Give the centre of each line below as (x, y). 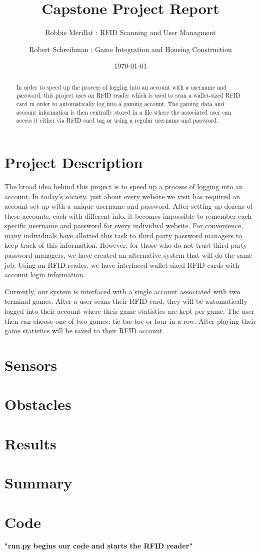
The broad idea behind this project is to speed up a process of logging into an (124, 186)
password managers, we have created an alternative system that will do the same (128, 255)
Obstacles (38, 404)
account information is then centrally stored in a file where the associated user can (124, 112)
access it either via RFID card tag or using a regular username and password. (117, 120)
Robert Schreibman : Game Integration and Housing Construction (130, 49)
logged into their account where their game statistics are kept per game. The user (129, 311)
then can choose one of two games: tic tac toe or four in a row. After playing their (130, 321)
